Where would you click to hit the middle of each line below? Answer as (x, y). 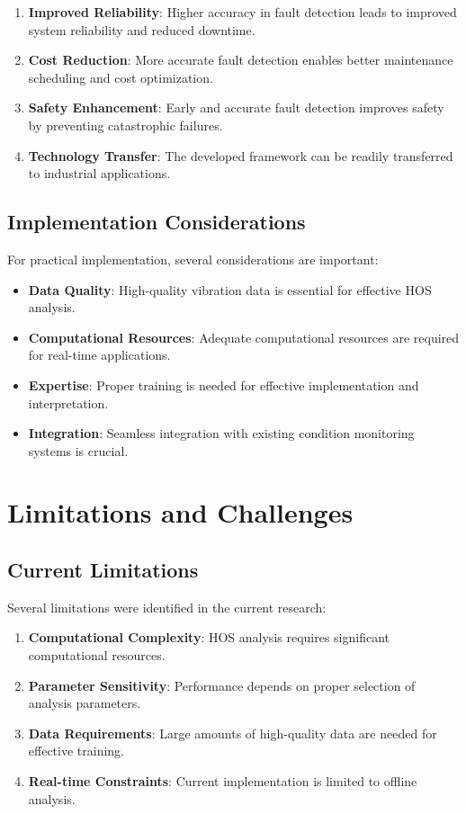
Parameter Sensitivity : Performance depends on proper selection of (222, 685)
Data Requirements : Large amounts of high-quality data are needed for (233, 733)
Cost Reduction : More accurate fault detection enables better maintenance (241, 60)
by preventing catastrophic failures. (125, 125)
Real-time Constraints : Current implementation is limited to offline (223, 781)
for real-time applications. (99, 355)
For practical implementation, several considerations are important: (193, 259)
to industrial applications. (99, 173)
